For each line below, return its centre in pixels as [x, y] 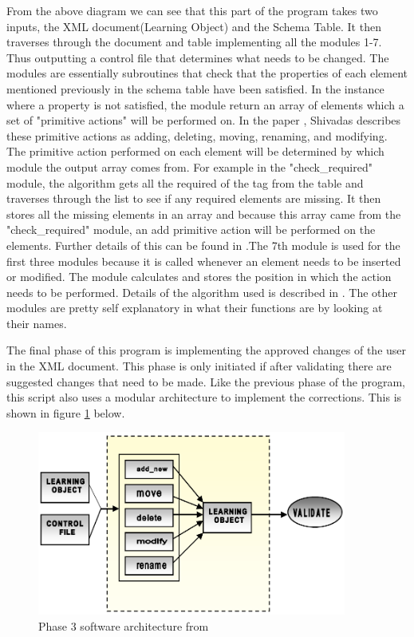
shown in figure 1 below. [66, 412]
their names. [37, 323]
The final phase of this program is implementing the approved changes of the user [207, 350]
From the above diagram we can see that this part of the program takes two [192, 10]
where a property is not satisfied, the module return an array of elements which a [205, 104]
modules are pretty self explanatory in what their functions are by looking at [195, 308]
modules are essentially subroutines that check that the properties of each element [207, 73]
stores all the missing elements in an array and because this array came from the [204, 214]
